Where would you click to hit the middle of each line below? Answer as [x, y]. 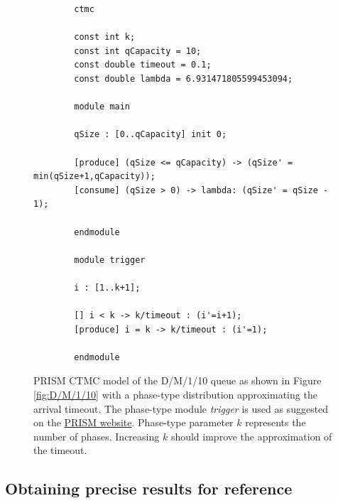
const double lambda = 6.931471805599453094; [184, 79]
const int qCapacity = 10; [138, 51]
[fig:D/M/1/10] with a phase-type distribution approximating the [175, 395]
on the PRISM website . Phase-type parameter [133, 422]
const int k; [105, 37]
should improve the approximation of [251, 436]
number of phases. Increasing [97, 436]
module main [102, 107]
